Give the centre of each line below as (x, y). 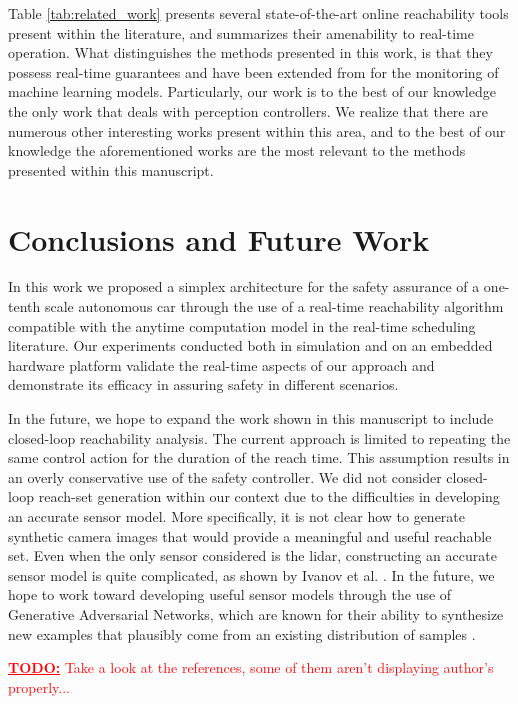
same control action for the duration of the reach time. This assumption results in (259, 457)
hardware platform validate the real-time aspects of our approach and (221, 364)
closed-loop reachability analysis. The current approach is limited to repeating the (259, 437)
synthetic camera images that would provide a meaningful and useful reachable (250, 535)
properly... (39, 686)
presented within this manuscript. (111, 169)
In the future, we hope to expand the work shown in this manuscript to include (251, 418)
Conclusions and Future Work (219, 238)
